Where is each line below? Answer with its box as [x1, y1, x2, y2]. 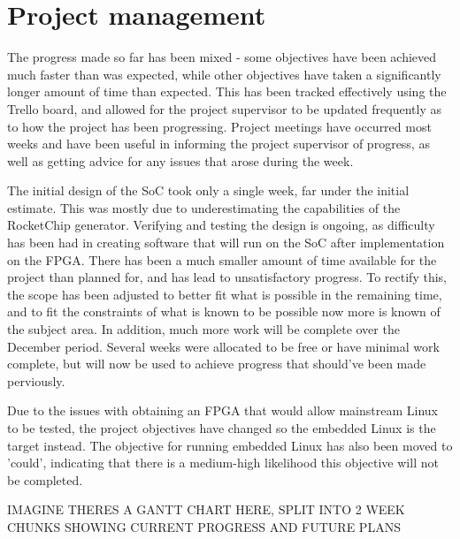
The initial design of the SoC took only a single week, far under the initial [7, 181, 410, 200]
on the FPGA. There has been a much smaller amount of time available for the [7, 250, 437, 269]
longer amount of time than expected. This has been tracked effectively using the [7, 82, 447, 101]
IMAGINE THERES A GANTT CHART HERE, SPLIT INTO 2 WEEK [7, 500, 405, 519]
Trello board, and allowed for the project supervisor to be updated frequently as [7, 99, 441, 118]
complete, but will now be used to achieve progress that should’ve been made [7, 354, 426, 373]
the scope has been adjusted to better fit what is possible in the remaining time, [7, 285, 442, 303]
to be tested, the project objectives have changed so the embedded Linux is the [7, 419, 436, 437]
